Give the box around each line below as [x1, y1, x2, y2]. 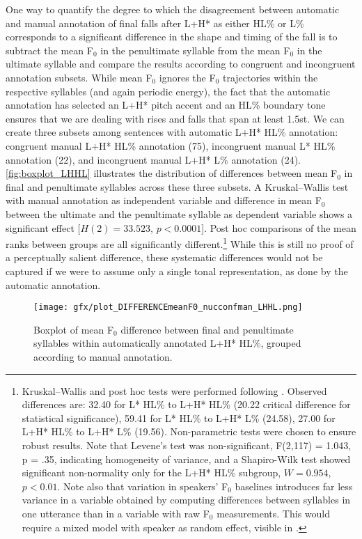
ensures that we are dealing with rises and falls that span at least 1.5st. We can [6, 111, 345, 125]
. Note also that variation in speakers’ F [57, 478, 228, 493]
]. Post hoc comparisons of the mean [201, 220, 356, 235]
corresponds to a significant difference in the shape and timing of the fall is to [6, 29, 338, 44]
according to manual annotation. [33, 349, 173, 364]
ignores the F [159, 70, 216, 84]
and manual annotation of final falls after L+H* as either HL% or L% [6, 15, 304, 30]
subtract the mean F [6, 42, 93, 57]
